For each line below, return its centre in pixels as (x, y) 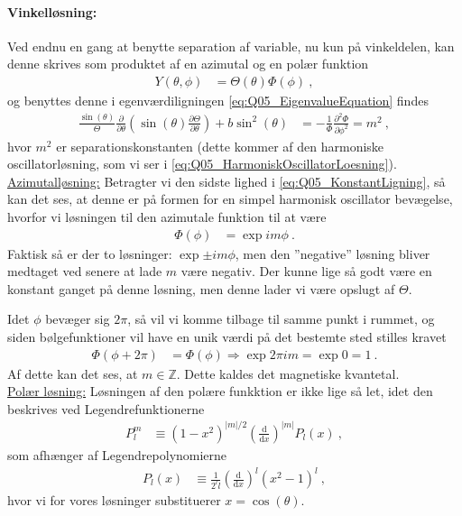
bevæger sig (78, 319)
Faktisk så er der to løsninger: (90, 253)
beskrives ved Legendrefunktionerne (106, 408)
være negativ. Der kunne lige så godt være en (306, 271)
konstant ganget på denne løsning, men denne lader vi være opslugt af (201, 288)
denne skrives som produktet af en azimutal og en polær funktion (188, 64)
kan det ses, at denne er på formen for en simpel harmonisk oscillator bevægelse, (230, 199)
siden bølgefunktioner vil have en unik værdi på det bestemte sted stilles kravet (227, 336)
